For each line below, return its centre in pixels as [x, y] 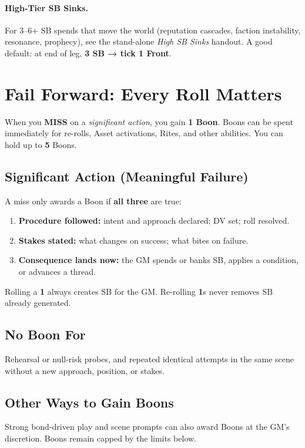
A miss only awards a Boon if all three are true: [93, 201]
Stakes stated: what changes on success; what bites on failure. [133, 240]
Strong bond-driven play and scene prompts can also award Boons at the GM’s [147, 427]
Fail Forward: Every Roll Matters [143, 93]
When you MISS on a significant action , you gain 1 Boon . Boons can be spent [149, 121]
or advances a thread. [57, 272]
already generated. [38, 303]
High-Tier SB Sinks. [46, 7]
